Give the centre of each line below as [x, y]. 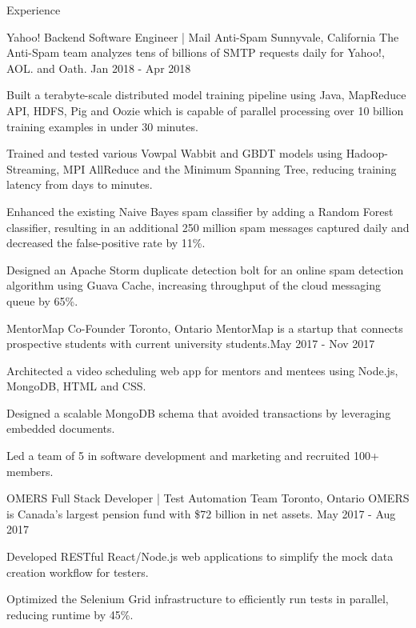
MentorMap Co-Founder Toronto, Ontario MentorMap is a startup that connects [205, 328]
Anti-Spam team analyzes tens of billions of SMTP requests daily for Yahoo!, [196, 52]
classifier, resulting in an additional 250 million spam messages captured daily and [208, 227]
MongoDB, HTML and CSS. [76, 386]
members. [30, 471]
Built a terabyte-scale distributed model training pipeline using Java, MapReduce [206, 95]
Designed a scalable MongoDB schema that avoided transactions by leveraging [199, 412]
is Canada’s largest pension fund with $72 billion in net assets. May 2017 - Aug [201, 513]
